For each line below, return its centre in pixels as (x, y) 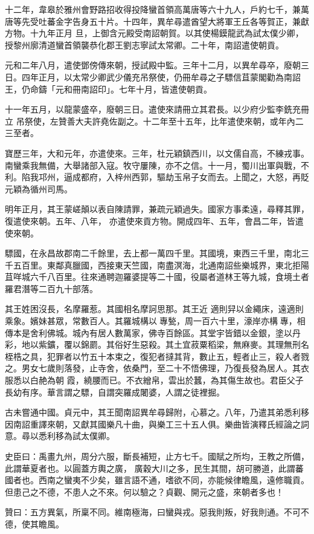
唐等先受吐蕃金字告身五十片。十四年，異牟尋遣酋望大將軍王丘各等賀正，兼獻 (157, 21)
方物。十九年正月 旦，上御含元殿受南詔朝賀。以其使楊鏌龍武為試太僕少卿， (154, 33)
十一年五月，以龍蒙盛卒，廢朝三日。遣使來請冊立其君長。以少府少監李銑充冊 (157, 109)
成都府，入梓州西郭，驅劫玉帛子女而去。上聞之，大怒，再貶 (191, 177)
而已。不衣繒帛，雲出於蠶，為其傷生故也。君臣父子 (202, 380)
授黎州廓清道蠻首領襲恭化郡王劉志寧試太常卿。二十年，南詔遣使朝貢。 (144, 44)
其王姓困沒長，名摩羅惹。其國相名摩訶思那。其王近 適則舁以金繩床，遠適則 (154, 309)
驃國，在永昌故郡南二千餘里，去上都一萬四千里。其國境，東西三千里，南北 (153, 253)
